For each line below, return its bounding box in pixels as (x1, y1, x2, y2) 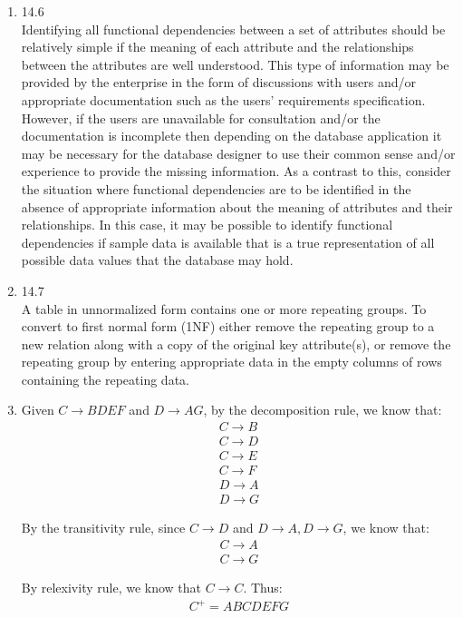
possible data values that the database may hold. (21, 250, 294, 270)
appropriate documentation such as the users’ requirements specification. (21, 90, 426, 109)
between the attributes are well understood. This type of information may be (21, 54, 449, 74)
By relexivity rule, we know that (21, 577, 202, 596)
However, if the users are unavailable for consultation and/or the (21, 108, 381, 127)
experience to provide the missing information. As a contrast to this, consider (21, 162, 451, 181)
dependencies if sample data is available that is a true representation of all (21, 232, 435, 251)
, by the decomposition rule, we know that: (203, 400, 442, 419)
